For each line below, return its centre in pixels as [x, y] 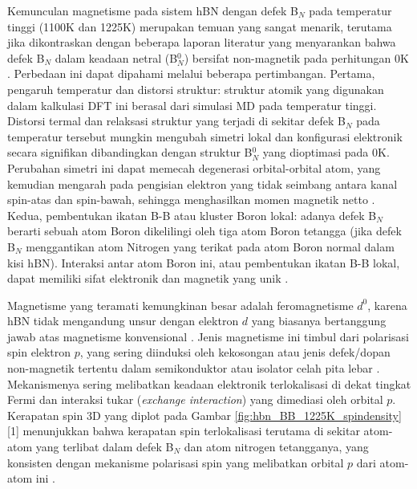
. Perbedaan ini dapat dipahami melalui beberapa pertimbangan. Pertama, [191, 73]
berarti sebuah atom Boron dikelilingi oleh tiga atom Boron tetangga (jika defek [204, 231]
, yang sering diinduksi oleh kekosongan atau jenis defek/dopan [235, 352]
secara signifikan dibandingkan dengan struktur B [130, 152]
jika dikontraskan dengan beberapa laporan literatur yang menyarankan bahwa [202, 42]
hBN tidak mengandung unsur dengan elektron [123, 321]
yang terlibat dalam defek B [105, 447]
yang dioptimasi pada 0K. [326, 152]
